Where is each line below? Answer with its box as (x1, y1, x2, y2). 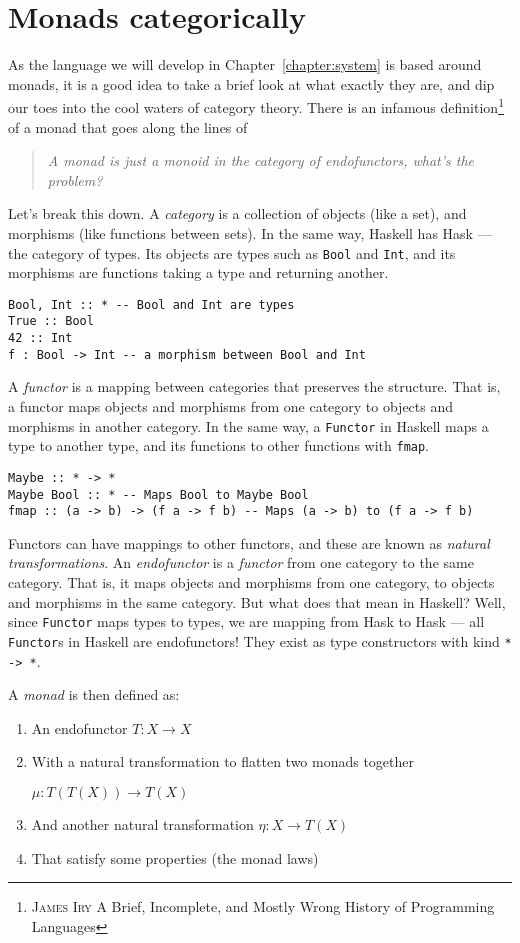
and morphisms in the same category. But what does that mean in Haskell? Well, (8, 591, 506, 612)
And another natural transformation (31, 814, 254, 834)
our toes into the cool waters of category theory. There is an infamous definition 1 (8, 94, 504, 117)
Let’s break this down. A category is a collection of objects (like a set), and (8, 203, 467, 224)
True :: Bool (8, 314, 94, 329)
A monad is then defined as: (8, 684, 180, 705)
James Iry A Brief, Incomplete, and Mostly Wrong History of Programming (31, 896, 495, 917)
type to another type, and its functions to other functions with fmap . (8, 435, 430, 456)
